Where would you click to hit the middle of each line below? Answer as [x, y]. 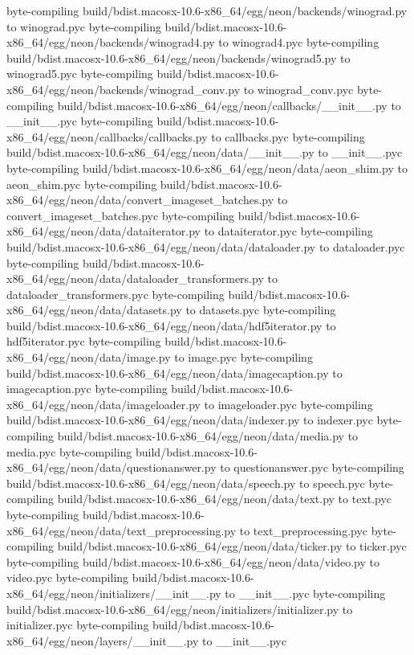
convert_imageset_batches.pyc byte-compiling [121, 215]
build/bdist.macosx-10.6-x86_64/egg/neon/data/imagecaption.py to [175, 373]
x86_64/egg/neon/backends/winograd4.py [111, 42]
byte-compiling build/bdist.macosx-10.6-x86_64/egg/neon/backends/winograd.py [207, 10]
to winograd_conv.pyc [298, 89]
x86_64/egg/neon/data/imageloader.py [103, 404]
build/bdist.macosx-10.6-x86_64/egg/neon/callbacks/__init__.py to [229, 105]
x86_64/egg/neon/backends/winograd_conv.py [124, 89]
